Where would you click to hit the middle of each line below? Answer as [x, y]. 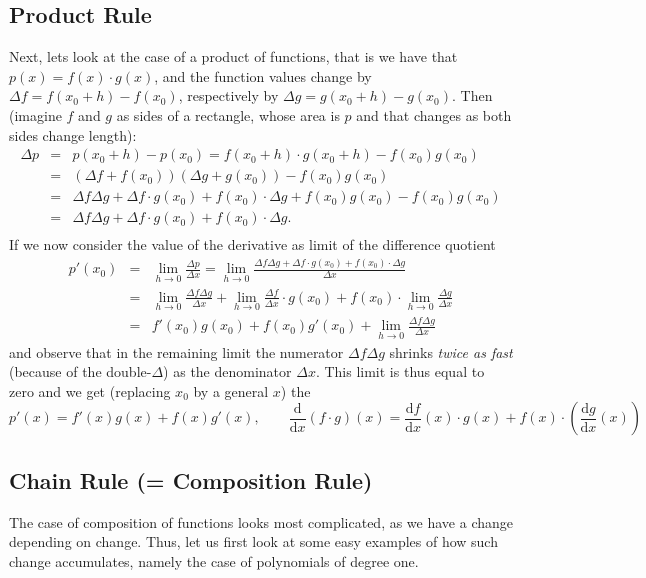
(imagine [35, 114]
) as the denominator [227, 371]
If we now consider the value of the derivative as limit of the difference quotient [252, 244]
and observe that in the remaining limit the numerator [176, 351]
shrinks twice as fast [451, 351]
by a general [231, 390]
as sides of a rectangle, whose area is [228, 114]
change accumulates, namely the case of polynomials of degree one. [214, 560]
